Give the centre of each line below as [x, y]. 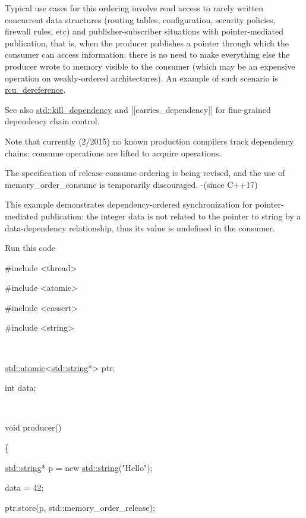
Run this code [30, 248]
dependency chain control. [52, 121]
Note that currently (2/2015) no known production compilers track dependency [149, 141]
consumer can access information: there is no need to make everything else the [147, 54]
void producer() [33, 427]
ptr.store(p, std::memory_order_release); [80, 507]
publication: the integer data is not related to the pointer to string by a [171, 216]
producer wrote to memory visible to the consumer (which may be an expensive [150, 66]
